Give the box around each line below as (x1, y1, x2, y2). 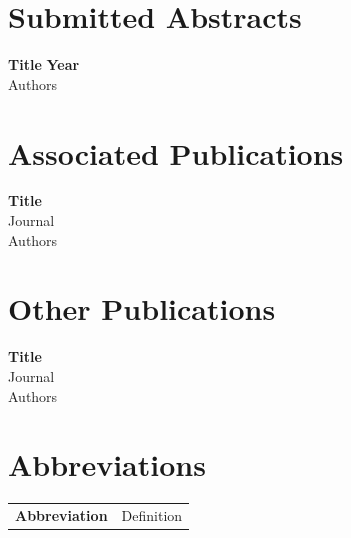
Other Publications (8, 288, 276, 329)
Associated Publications (8, 132, 344, 173)
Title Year (8, 54, 80, 75)
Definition (121, 505, 183, 525)
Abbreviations (8, 444, 206, 485)
